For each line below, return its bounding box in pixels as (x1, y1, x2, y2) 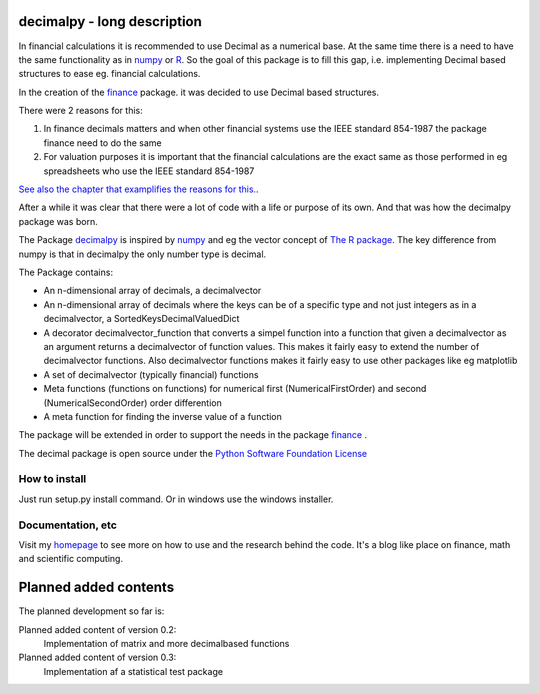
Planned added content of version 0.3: (18, 651, 177, 664)
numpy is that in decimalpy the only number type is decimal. (18, 248, 267, 260)
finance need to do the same (43, 136, 162, 149)
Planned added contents (18, 579, 175, 596)
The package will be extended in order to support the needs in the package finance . (18, 429, 368, 441)
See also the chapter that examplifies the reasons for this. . (18, 183, 259, 195)
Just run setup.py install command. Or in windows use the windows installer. (18, 493, 334, 505)
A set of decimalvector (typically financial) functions (43, 368, 259, 380)
